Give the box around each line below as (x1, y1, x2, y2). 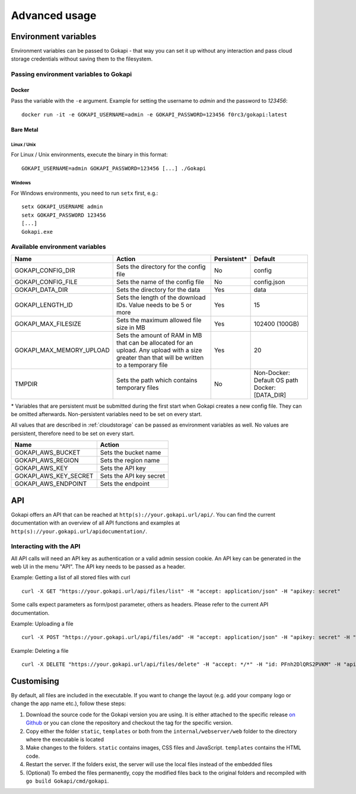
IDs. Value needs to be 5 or (116, 300, 192, 309)
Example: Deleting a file (11, 647, 69, 654)
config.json (253, 278, 285, 286)
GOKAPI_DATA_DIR (14, 285, 68, 294)
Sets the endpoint (100, 479, 150, 488)
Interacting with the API (11, 542, 81, 551)
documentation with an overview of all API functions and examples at (11, 519, 180, 526)
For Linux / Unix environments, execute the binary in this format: (11, 151, 169, 158)
